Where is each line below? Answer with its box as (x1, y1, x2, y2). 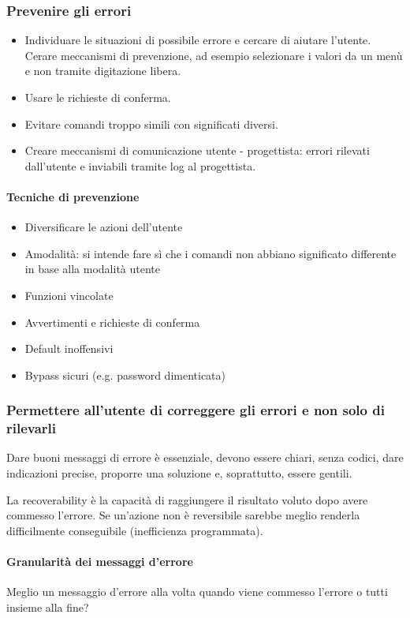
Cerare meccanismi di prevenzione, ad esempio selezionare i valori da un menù (24, 47, 403, 63)
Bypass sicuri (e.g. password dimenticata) (24, 366, 225, 383)
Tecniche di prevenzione (6, 188, 140, 204)
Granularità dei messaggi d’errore (6, 553, 193, 570)
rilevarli (6, 418, 57, 438)
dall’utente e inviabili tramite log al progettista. (24, 157, 256, 174)
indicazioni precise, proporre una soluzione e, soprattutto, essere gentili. (6, 465, 352, 481)
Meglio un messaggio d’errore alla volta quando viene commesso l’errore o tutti (6, 583, 388, 600)
